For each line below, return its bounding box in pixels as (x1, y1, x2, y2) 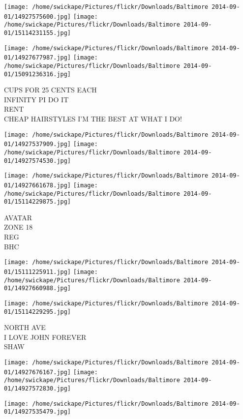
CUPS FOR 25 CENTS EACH (4, 85, 97, 95)
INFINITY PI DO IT (4, 94, 69, 104)
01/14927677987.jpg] (4, 54, 71, 61)
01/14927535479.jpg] (4, 408, 71, 416)
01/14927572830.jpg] (4, 385, 71, 392)
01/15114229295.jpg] (4, 308, 71, 315)
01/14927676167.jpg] (4, 368, 71, 376)
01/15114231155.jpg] (4, 29, 71, 36)
